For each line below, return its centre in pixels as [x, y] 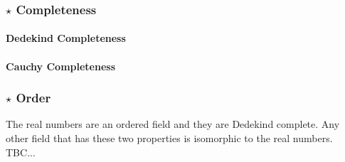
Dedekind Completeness [66, 38]
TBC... [21, 152]
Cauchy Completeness [61, 66]
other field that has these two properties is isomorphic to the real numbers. [169, 138]
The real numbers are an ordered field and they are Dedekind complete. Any [173, 124]
